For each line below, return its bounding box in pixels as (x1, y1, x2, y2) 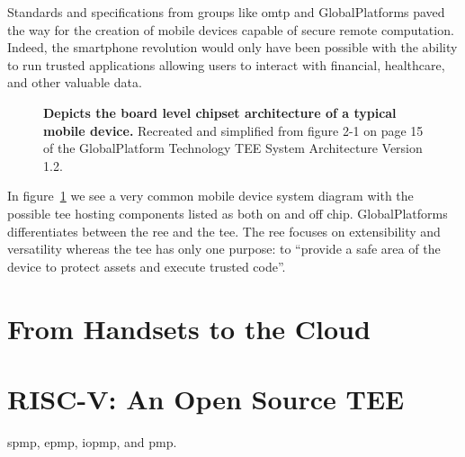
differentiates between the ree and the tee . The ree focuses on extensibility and (7, 221, 441, 240)
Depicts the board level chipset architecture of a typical (43, 103, 397, 121)
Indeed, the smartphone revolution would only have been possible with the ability (7, 38, 458, 57)
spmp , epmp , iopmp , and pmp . (7, 432, 177, 451)
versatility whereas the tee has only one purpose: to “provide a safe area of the (7, 239, 441, 258)
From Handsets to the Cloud (7, 309, 371, 346)
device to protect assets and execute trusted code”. (7, 256, 286, 275)
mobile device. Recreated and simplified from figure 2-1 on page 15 (43, 121, 424, 139)
